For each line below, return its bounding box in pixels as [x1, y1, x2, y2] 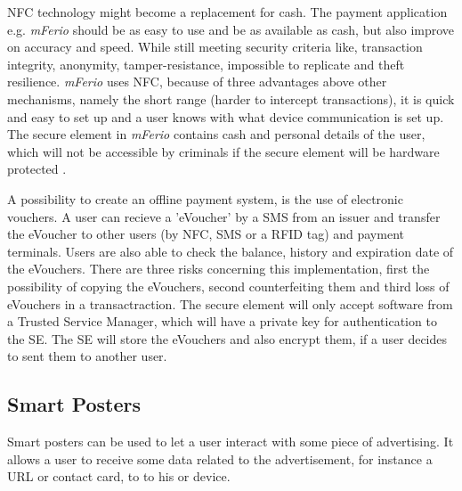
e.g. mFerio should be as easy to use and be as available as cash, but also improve [7, 20, 455, 38]
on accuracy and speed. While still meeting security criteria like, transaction [7, 37, 423, 56]
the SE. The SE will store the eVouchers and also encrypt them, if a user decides [7, 329, 448, 348]
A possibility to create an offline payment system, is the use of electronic [7, 189, 403, 208]
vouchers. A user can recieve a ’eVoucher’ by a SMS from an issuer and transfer [7, 207, 441, 225]
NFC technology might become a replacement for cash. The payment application [7, 3, 448, 20]
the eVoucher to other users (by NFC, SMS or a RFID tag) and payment [7, 225, 404, 243]
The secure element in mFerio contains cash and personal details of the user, [7, 125, 426, 143]
